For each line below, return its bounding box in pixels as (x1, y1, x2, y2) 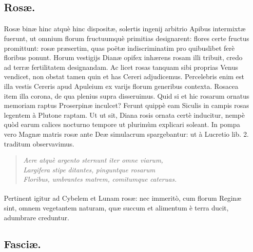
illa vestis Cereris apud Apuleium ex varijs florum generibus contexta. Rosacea (4, 81, 238, 91)
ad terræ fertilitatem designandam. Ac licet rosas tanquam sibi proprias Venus (4, 62, 238, 72)
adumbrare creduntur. (4, 212, 69, 222)
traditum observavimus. (4, 138, 75, 148)
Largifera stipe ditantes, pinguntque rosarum (23, 164, 156, 174)
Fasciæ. (4, 236, 41, 251)
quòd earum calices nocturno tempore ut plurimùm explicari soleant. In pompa (4, 119, 240, 129)
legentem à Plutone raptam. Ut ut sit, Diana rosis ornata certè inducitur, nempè (4, 109, 245, 120)
